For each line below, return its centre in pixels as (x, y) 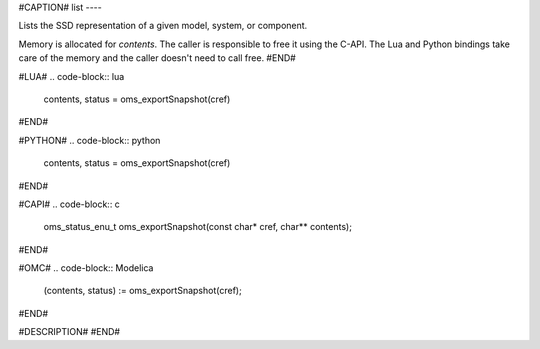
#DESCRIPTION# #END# (69, 332)
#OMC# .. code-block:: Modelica (86, 268)
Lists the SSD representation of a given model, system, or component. (163, 26)
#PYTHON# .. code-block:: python (89, 140)
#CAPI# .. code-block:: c (69, 204)
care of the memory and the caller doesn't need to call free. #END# (157, 58)
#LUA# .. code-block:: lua (71, 76)
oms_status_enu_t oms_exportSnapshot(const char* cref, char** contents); (197, 227)
